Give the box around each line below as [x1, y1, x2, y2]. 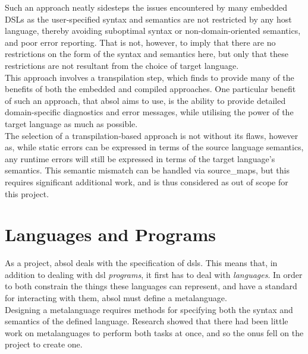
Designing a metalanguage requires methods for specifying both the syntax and [5, 303, 293, 315]
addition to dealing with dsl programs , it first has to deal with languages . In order [5, 268, 303, 280]
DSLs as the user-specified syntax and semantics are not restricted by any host [5, 12, 292, 25]
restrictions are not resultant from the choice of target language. [5, 59, 239, 71]
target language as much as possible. [5, 117, 138, 129]
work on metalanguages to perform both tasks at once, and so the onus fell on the [5, 326, 304, 339]
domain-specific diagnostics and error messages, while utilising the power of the [5, 106, 294, 118]
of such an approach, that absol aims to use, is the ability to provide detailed [5, 94, 286, 106]
